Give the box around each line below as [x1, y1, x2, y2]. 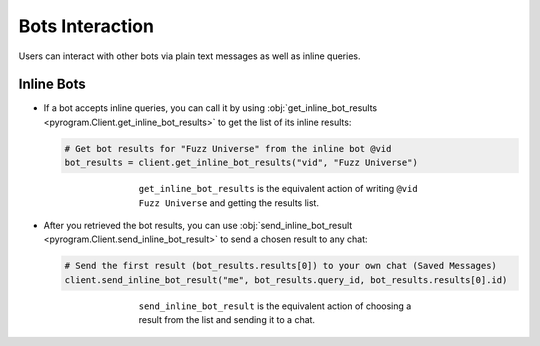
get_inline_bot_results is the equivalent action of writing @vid [138, 183, 419, 195]
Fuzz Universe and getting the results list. [138, 196, 320, 209]
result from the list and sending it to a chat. [138, 314, 315, 326]
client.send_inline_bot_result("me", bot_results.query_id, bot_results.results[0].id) [64, 274, 508, 285]
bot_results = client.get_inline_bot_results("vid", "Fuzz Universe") [64, 157, 419, 169]
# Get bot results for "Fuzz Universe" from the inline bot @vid [64, 143, 392, 154]
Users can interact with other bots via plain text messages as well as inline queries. [18, 50, 361, 62]
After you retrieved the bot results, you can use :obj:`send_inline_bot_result [43, 219, 353, 231]
